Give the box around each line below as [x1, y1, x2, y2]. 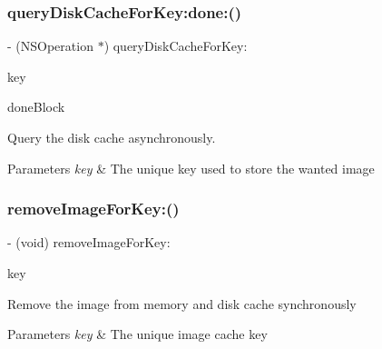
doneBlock [7, 97, 65, 116]
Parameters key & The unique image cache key [7, 324, 268, 344]
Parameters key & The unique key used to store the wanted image [7, 158, 375, 177]
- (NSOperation [7, 36, 93, 55]
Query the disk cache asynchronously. [7, 128, 216, 146]
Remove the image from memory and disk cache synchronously [7, 294, 357, 313]
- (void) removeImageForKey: [7, 233, 171, 252]
